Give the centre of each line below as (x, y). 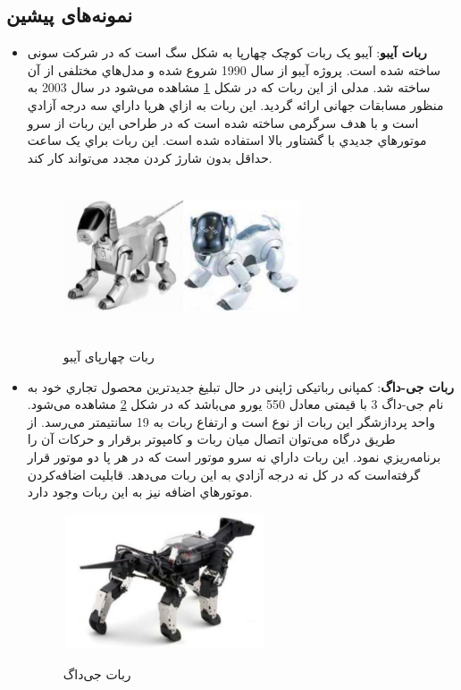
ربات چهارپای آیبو (109, 357)
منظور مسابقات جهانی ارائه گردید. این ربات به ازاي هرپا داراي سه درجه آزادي (235, 104)
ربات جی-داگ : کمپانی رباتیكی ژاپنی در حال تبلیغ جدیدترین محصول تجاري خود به (240, 386)
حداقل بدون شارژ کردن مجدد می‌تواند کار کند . (150, 157)
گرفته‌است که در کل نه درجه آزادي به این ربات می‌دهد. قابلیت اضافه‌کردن (224, 474)
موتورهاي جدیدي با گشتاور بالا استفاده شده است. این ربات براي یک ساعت (227, 140)
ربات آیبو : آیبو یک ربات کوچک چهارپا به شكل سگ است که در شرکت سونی (227, 52)
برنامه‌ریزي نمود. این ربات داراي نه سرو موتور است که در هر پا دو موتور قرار (234, 456)
